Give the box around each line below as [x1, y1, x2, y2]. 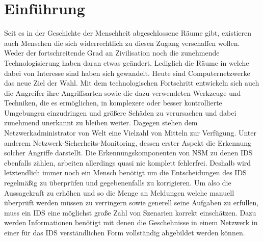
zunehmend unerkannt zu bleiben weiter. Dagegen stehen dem [4, 117, 198, 128]
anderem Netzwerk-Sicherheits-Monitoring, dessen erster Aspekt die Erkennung [4, 137, 252, 148]
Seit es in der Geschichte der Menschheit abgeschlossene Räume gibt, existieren [4, 28, 252, 38]
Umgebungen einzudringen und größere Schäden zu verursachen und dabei [4, 107, 236, 118]
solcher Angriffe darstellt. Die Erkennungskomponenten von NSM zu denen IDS [4, 147, 253, 158]
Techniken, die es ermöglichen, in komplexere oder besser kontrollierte [4, 97, 222, 108]
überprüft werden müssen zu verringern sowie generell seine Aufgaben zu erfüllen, [4, 197, 259, 208]
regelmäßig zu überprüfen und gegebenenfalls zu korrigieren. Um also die [4, 177, 231, 188]
